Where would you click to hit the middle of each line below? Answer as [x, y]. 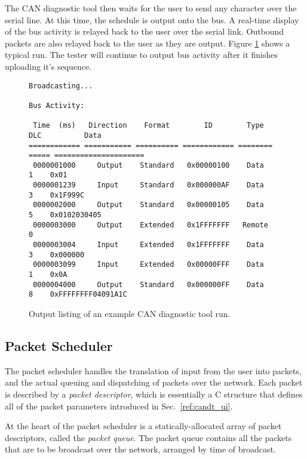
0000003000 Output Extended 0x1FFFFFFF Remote [151, 225]
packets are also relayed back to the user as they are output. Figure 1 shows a [148, 43]
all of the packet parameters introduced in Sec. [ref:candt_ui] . [119, 406]
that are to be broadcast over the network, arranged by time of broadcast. [140, 449]
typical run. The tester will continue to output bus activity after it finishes [142, 55]
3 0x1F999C [57, 195]
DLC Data [65, 135]
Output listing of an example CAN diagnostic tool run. [130, 313]
